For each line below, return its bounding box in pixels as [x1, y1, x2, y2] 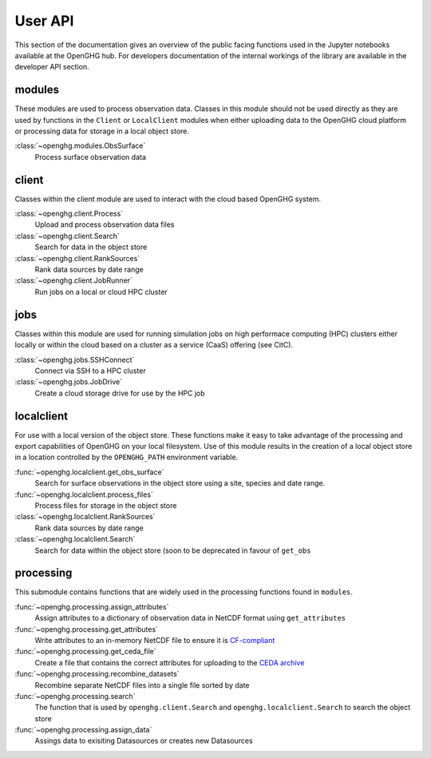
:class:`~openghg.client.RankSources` [14, 253, 140, 263]
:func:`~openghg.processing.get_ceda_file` [14, 647, 157, 657]
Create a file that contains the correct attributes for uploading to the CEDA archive [34, 657, 305, 667]
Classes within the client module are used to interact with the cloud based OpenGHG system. [14, 194, 322, 204]
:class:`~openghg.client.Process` [14, 208, 124, 219]
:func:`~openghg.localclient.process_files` [14, 490, 153, 499]
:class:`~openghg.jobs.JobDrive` [14, 377, 123, 387]
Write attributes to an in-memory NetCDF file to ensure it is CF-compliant [34, 635, 275, 645]
